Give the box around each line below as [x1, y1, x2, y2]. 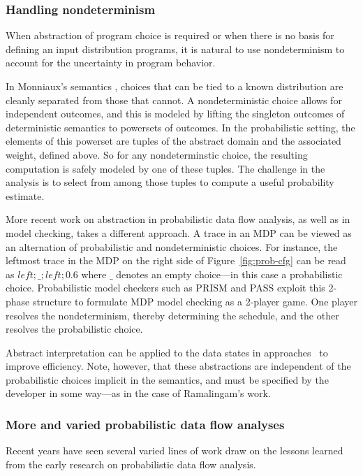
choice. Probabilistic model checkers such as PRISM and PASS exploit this [6, 280, 325, 295]
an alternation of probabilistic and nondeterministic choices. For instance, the [6, 239, 338, 254]
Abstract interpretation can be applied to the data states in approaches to [6, 345, 328, 359]
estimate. [6, 188, 45, 203]
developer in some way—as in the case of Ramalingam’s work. [6, 386, 271, 401]
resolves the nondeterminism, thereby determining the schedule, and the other [6, 308, 339, 322]
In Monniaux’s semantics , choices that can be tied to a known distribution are [6, 79, 343, 93]
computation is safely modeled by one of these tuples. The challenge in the [6, 161, 325, 175]
